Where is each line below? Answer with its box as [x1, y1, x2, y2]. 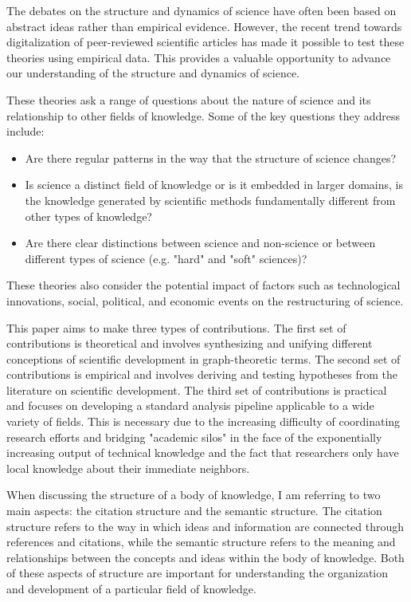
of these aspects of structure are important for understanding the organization [6, 565, 389, 581]
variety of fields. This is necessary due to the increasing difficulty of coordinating [6, 413, 401, 430]
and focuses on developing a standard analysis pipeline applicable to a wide [6, 397, 374, 414]
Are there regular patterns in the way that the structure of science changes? [25, 149, 397, 166]
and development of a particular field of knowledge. [6, 580, 256, 596]
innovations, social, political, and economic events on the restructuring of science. [6, 292, 404, 309]
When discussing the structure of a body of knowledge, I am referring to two [6, 486, 381, 503]
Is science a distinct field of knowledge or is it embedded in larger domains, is [25, 176, 404, 193]
